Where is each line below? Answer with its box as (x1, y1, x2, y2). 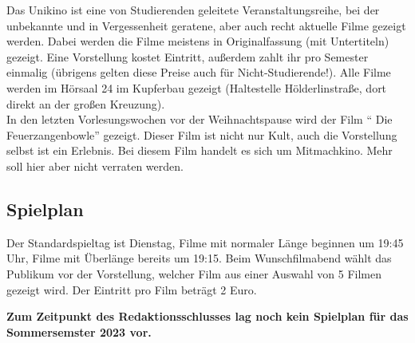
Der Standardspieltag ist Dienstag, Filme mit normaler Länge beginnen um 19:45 (6, 234, 404, 250)
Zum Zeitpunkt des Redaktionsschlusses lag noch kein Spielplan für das (6, 308, 409, 325)
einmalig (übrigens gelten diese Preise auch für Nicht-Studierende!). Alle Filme (6, 64, 391, 81)
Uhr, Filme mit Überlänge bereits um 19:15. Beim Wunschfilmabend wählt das (6, 250, 392, 266)
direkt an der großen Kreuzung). (6, 95, 165, 112)
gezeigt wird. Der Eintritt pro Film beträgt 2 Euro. (6, 281, 257, 298)
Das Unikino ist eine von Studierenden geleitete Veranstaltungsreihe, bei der (6, 2, 380, 18)
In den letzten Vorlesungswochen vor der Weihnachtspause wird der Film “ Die (6, 111, 393, 128)
